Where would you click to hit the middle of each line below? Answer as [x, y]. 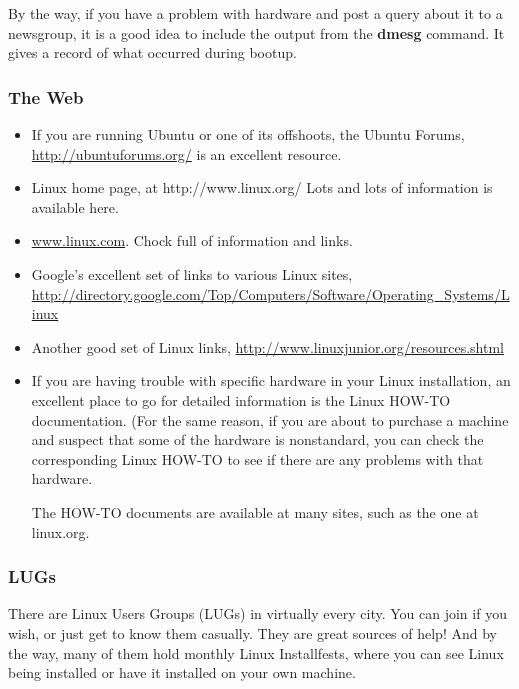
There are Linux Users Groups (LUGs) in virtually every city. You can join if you [257, 613]
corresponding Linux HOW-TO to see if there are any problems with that [257, 458]
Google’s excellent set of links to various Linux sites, [192, 273]
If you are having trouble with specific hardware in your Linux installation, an [271, 380]
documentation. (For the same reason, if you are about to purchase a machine [270, 419]
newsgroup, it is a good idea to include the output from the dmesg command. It [256, 32]
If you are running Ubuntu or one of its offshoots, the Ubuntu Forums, [248, 134]
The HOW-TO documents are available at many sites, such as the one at [255, 511]
